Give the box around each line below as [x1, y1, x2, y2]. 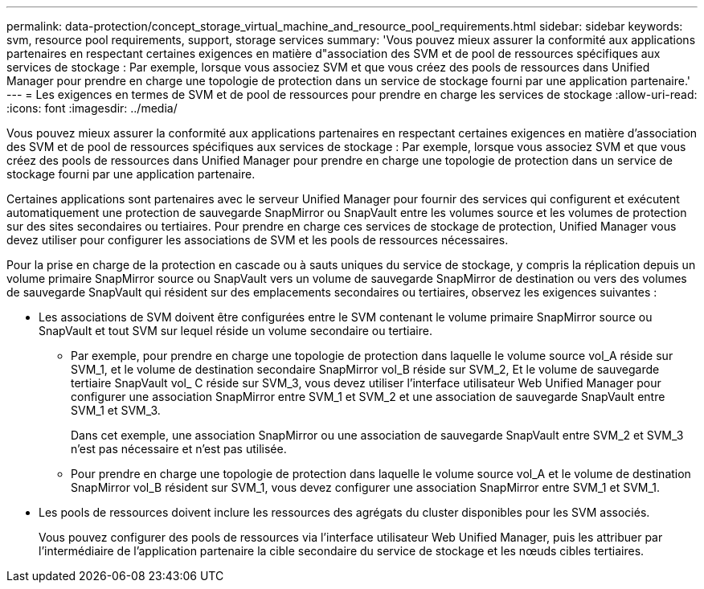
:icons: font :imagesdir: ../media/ [6, 101, 178, 115]
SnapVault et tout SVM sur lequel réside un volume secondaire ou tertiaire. [39, 324, 432, 337]
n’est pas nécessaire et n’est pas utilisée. [71, 442, 287, 456]
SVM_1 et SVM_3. [71, 403, 161, 417]
